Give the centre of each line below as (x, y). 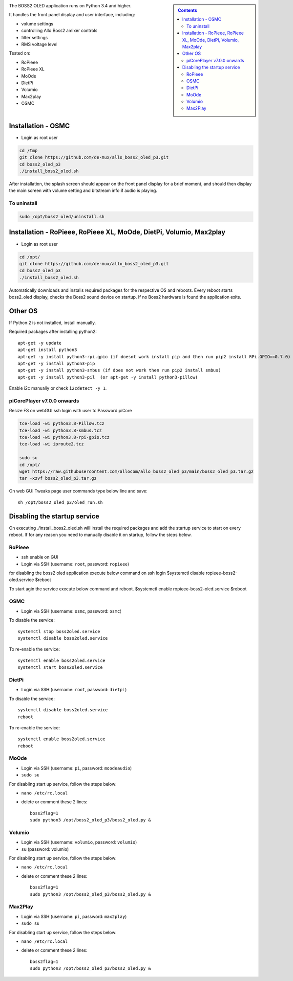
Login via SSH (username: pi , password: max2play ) (74, 916)
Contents (188, 10)
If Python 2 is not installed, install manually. (52, 323)
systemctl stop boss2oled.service (59, 631)
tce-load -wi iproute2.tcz (52, 444)
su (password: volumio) (45, 849)
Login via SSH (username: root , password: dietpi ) (74, 690)
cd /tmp (28, 150)
